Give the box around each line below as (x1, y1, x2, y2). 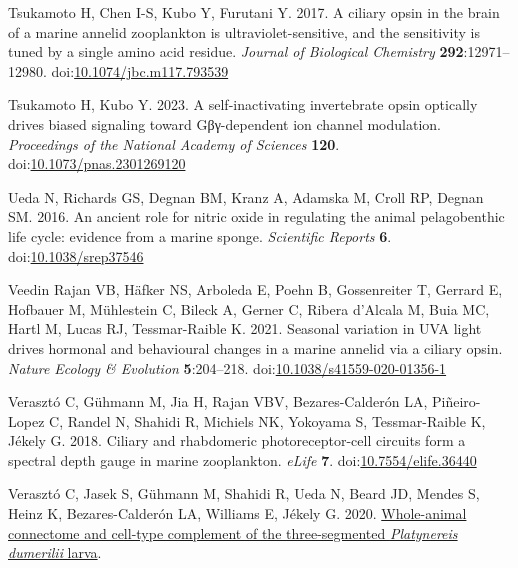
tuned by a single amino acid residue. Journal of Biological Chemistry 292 (8, 41, 464, 62)
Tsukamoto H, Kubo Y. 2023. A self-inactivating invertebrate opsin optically (8, 94, 478, 115)
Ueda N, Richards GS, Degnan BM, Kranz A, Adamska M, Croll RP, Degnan (8, 186, 484, 207)
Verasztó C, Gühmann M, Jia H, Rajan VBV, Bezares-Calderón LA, (8, 391, 428, 412)
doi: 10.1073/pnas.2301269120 (8, 153, 186, 174)
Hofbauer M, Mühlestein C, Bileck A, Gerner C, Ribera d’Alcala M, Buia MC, (8, 298, 490, 319)
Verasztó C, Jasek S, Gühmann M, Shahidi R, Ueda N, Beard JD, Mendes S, (8, 483, 480, 504)
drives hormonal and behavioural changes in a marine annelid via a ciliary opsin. (8, 337, 503, 358)
